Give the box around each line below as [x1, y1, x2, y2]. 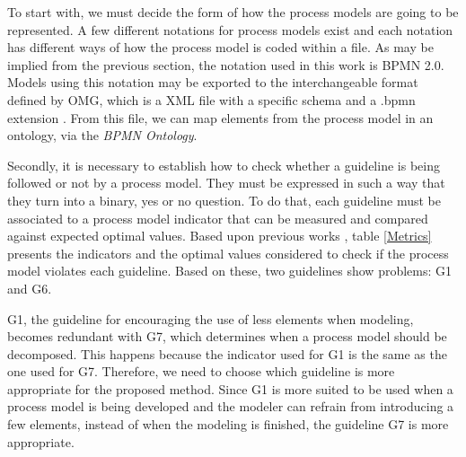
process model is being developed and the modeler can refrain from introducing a [7, 397, 454, 416]
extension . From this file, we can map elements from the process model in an [7, 108, 434, 127]
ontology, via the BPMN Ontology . [7, 126, 198, 145]
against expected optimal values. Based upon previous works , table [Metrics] [7, 226, 432, 245]
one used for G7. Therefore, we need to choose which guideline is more [7, 362, 395, 381]
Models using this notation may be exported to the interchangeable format [7, 73, 418, 92]
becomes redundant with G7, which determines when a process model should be [7, 327, 447, 346]
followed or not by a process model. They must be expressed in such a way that [7, 173, 445, 192]
